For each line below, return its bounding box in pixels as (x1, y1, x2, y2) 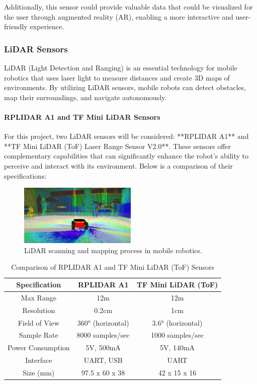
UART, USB (83, 355, 123, 365)
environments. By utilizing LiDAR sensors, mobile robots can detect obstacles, (4, 82, 246, 93)
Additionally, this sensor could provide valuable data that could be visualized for (4, 2, 253, 12)
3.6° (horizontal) (152, 317, 203, 328)
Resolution (22, 304, 55, 315)
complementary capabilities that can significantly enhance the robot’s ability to (4, 150, 249, 161)
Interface (25, 355, 52, 365)
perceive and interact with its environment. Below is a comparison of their (4, 160, 233, 171)
